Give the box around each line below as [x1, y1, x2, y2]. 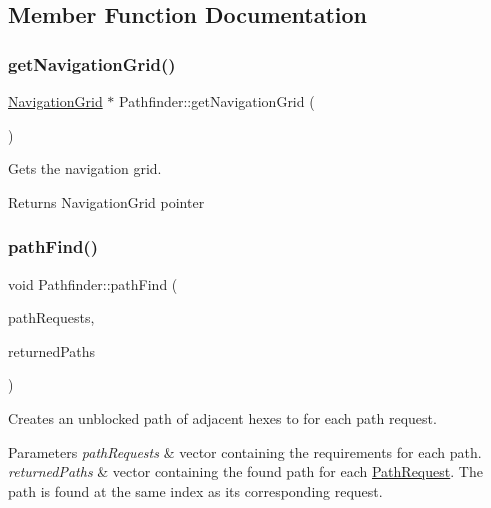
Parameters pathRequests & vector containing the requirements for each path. [8, 441, 482, 462]
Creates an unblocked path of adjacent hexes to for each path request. [8, 407, 437, 428]
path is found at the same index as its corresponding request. [8, 480, 383, 501]
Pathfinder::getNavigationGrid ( [119, 91, 315, 111]
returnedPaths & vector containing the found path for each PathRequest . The [8, 461, 483, 482]
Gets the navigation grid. [8, 158, 162, 179]
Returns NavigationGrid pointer [8, 191, 205, 212]
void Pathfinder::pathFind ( [8, 273, 178, 294]
